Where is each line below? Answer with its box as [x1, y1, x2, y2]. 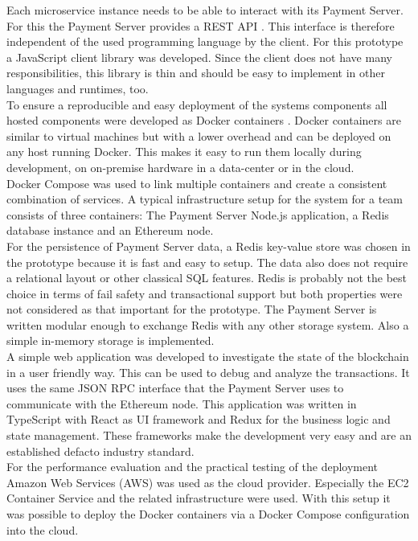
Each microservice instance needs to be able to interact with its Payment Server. [6, 2, 404, 18]
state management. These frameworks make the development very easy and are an [6, 427, 412, 444]
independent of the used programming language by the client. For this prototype [6, 33, 404, 50]
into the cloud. [6, 521, 79, 538]
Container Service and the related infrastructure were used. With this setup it [6, 490, 391, 506]
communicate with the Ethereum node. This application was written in [6, 395, 357, 412]
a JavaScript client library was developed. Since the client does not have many [6, 48, 392, 65]
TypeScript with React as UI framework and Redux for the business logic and [6, 411, 391, 428]
